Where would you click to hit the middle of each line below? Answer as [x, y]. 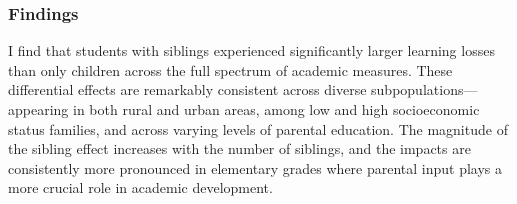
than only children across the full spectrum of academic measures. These [230, 69]
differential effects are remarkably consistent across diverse [187, 89]
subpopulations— [424, 89]
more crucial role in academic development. [140, 187]
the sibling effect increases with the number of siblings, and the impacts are [239, 148]
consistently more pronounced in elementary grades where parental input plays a [255, 167]
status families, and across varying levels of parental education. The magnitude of [258, 128]
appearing [38, 109]
